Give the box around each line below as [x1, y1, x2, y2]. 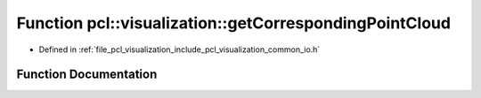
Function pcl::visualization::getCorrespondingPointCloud [16, 13, 452, 33]
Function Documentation [16, 67, 158, 82]
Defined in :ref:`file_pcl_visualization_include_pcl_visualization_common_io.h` [38, 44, 321, 55]
